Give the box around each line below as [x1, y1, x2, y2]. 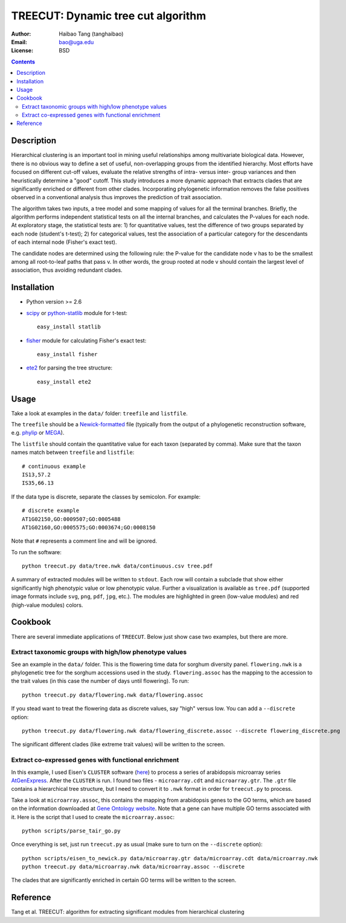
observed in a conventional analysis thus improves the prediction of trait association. [11, 194, 222, 201]
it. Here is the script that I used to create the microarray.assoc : [11, 813, 175, 820]
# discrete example [22, 507, 80, 514]
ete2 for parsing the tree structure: [26, 364, 113, 371]
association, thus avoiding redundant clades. [11, 266, 123, 274]
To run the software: [11, 548, 62, 555]
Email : [11, 38, 27, 45]
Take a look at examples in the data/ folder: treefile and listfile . [11, 409, 188, 417]
